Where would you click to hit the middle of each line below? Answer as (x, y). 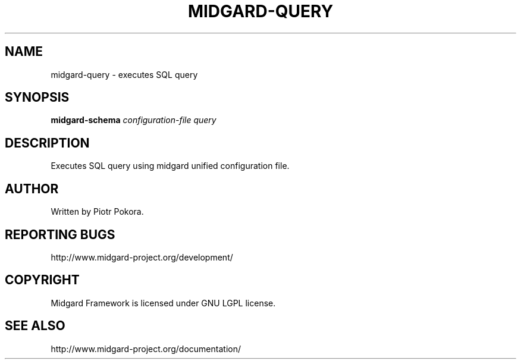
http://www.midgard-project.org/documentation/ (146, 349)
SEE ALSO (35, 326)
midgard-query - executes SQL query (124, 74)
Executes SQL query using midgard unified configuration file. (170, 166)
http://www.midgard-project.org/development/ (142, 257)
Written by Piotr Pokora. (97, 212)
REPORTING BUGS (60, 234)
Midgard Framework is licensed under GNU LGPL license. (163, 303)
